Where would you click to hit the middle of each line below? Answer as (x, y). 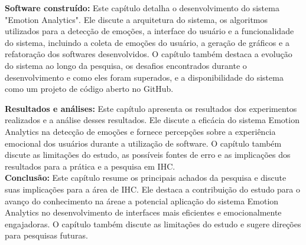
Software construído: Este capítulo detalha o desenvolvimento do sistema (142, 8)
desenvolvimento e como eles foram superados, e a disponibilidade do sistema (144, 77)
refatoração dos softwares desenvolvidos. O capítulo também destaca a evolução (149, 54)
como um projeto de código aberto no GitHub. (89, 89)
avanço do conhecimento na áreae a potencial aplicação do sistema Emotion (142, 201)
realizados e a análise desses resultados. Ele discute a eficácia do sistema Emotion (152, 120)
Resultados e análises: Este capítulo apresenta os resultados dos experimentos (151, 108)
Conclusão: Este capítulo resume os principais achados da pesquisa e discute (146, 178)
